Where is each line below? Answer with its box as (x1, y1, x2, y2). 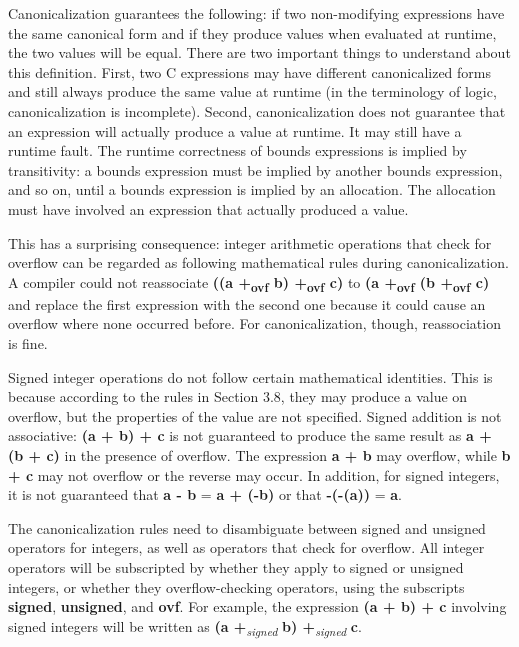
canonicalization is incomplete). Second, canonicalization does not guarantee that (8, 100, 506, 121)
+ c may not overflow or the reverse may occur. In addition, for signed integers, (8, 464, 500, 485)
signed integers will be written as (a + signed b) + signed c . (8, 615, 362, 639)
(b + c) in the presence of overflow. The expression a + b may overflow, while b (8, 445, 511, 465)
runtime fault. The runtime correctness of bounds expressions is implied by (8, 140, 467, 161)
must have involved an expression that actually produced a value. (8, 198, 409, 219)
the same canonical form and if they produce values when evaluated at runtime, (8, 22, 497, 43)
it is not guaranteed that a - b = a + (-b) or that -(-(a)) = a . (8, 484, 402, 505)
